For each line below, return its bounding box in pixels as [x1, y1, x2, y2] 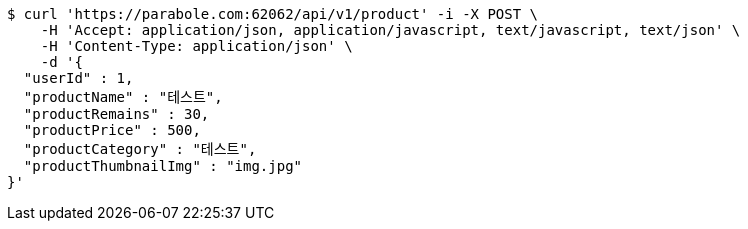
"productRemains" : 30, [23, 106, 210, 122]
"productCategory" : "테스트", [23, 141, 257, 157]
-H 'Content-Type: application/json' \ [40, 38, 353, 54]
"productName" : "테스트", [23, 89, 223, 105]
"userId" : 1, [23, 70, 134, 86]
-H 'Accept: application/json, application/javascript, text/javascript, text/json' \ [40, 22, 741, 38]
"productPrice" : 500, [23, 122, 201, 138]
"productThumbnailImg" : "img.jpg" [23, 158, 303, 174]
